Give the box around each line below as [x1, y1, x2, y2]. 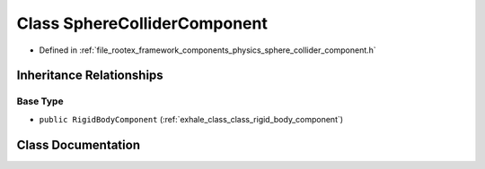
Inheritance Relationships [16, 68, 163, 83]
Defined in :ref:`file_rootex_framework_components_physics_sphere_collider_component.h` [39, 45, 376, 55]
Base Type [16, 95, 64, 107]
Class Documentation [16, 137, 141, 152]
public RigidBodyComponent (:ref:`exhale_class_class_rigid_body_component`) [39, 114, 344, 124]
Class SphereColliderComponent [16, 13, 269, 33]
